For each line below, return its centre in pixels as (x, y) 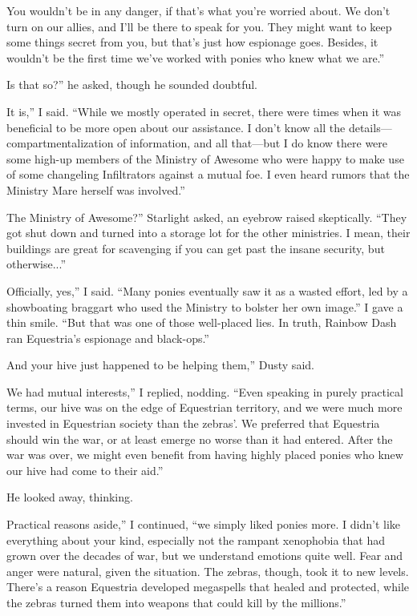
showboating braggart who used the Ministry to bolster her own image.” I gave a (205, 306)
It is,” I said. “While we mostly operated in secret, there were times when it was (204, 111)
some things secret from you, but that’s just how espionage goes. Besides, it (192, 42)
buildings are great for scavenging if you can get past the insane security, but (196, 248)
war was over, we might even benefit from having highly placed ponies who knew (205, 455)
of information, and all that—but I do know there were (253, 143)
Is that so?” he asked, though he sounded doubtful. (132, 85)
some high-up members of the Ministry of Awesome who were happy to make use (205, 158)
